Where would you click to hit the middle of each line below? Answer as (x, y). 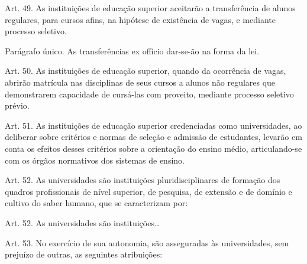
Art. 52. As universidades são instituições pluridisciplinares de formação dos (143, 180)
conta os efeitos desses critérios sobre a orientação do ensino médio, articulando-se (153, 148)
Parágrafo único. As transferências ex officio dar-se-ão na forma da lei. (132, 50)
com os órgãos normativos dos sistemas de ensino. (95, 160)
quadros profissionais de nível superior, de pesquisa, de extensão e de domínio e (148, 191)
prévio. (17, 105)
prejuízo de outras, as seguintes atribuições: (84, 254)
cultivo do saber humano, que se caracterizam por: (96, 203)
